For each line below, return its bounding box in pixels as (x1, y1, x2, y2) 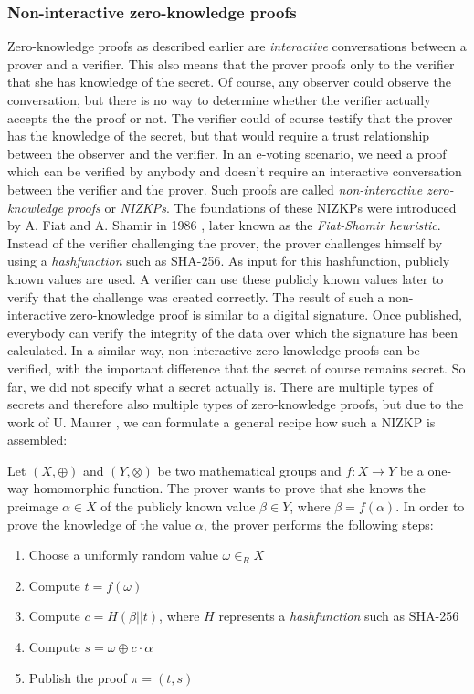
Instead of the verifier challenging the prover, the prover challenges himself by (7, 233, 443, 252)
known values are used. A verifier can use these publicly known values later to (7, 268, 444, 288)
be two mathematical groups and (157, 460, 342, 479)
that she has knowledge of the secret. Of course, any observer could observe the (7, 72, 451, 91)
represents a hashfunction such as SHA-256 (218, 606, 459, 626)
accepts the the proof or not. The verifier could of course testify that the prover (7, 108, 453, 127)
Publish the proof (28, 668, 127, 687)
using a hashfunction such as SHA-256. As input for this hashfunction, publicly (7, 251, 450, 270)
